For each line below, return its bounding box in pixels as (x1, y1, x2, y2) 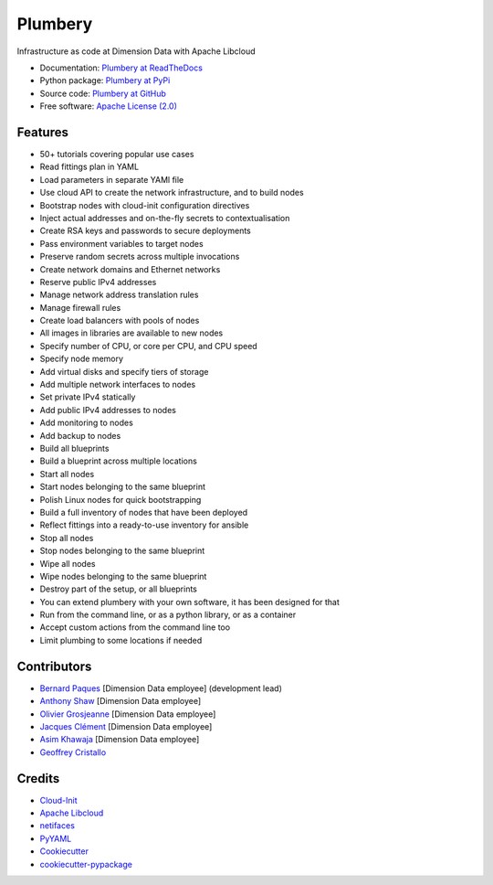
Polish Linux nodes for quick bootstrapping (39, 494, 202, 505)
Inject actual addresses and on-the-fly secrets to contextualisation (39, 212, 290, 223)
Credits (16, 771, 60, 786)
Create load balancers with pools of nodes (39, 315, 200, 326)
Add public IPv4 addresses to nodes (39, 404, 177, 415)
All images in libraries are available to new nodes (39, 327, 224, 338)
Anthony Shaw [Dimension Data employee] (39, 696, 202, 707)
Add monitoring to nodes (39, 417, 134, 429)
